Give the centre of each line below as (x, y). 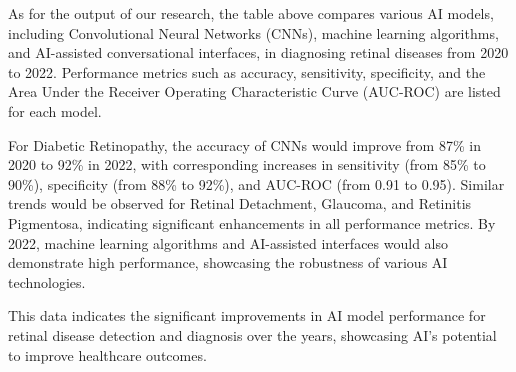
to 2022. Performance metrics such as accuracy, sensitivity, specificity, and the (247, 71)
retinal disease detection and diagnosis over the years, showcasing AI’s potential (252, 334)
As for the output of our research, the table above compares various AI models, (251, 13)
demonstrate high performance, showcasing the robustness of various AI (228, 262)
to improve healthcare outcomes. (107, 354)
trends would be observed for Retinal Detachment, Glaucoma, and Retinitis (240, 203)
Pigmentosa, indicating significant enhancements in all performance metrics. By (252, 222)
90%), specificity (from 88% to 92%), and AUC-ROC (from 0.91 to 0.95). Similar (256, 183)
